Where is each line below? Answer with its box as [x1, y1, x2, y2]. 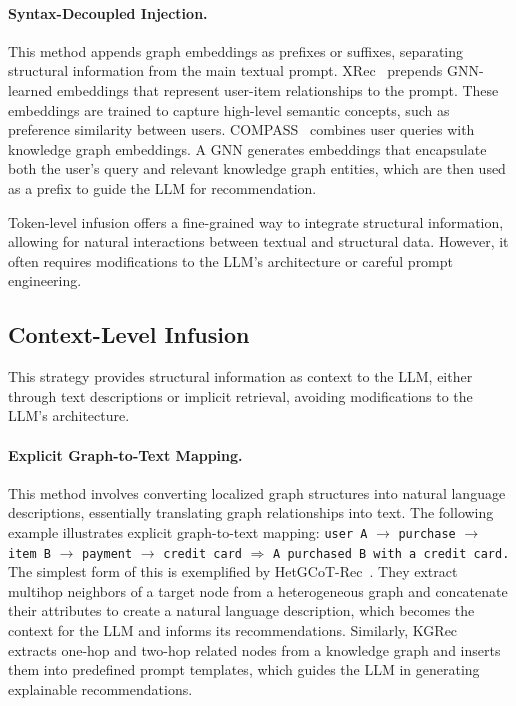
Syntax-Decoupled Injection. [8, 2, 208, 23]
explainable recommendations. [8, 678, 193, 699]
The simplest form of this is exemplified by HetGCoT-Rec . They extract [8, 561, 458, 582]
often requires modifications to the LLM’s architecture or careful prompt [8, 250, 454, 271]
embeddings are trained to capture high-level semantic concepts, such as [8, 99, 450, 120]
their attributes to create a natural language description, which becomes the [8, 600, 475, 621]
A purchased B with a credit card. [273, 546, 510, 561]
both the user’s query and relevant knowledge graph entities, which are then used [8, 158, 506, 179]
